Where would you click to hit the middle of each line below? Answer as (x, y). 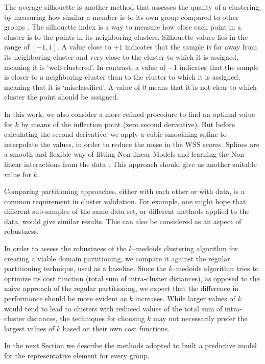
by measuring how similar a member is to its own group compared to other (122, 17)
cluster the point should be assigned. (61, 97)
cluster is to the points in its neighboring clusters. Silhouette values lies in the (126, 37)
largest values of (29, 328)
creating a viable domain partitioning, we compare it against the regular (117, 258)
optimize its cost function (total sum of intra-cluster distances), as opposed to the (132, 278)
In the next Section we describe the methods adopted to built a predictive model (130, 345)
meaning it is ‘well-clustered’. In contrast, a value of (85, 67)
